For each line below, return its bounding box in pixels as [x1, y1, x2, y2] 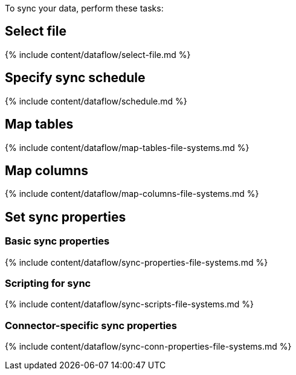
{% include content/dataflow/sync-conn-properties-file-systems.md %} [5, 341, 292, 352]
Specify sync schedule [5, 70, 146, 86]
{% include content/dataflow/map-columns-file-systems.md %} [5, 188, 259, 199]
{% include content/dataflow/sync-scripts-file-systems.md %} [5, 299, 254, 310]
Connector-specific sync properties [5, 319, 177, 332]
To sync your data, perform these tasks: [5, 3, 164, 13]
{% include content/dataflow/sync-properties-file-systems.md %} [5, 257, 268, 268]
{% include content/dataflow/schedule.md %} [5, 95, 187, 106]
